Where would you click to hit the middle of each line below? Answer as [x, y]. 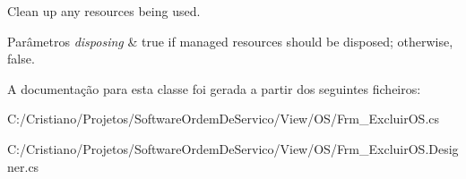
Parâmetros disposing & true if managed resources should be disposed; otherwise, [230, 41]
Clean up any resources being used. [104, 11]
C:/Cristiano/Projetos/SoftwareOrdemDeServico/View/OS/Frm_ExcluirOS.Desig [233, 148]
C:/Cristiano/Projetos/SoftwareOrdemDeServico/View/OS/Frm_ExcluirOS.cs [224, 119]
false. [21, 59]
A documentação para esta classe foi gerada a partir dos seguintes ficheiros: [214, 88]
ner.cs [23, 166]
